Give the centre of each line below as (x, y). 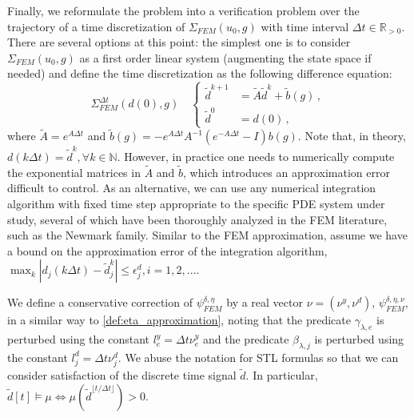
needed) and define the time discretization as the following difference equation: (200, 73)
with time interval (305, 26)
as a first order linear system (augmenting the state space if (225, 57)
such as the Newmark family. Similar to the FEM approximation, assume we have (207, 235)
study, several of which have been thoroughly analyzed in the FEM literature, (197, 219)
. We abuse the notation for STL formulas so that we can (258, 357)
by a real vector (265, 302)
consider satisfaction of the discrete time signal (122, 375)
